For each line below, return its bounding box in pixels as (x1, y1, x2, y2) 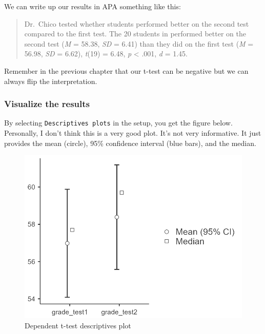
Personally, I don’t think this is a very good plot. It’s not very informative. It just (4, 128, 261, 138)
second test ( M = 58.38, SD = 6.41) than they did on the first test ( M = (24, 38, 254, 49)
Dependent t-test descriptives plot (25, 320, 131, 330)
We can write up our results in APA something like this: (4, 1, 181, 11)
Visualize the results (4, 97, 90, 110)
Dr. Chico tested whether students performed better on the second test (24, 18, 249, 29)
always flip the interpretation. (4, 75, 97, 86)
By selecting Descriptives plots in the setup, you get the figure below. (4, 117, 233, 128)
